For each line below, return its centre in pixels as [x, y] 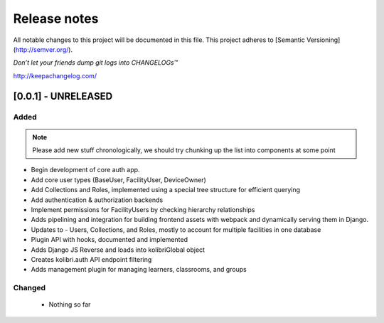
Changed [30, 288]
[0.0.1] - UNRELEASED [63, 96]
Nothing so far [70, 305]
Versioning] [323, 40]
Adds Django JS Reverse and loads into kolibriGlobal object [118, 250]
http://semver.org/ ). [44, 49]
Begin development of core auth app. [85, 170]
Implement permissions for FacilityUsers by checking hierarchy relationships [143, 210]
